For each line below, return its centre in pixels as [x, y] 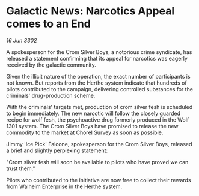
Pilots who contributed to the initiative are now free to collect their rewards [99, 180]
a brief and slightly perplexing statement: [57, 150]
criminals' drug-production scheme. [51, 95]
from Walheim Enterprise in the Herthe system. [64, 186]
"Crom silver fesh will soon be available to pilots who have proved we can [97, 162]
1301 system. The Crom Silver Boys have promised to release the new [92, 126]
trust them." [21, 168]
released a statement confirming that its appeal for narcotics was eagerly [97, 58]
